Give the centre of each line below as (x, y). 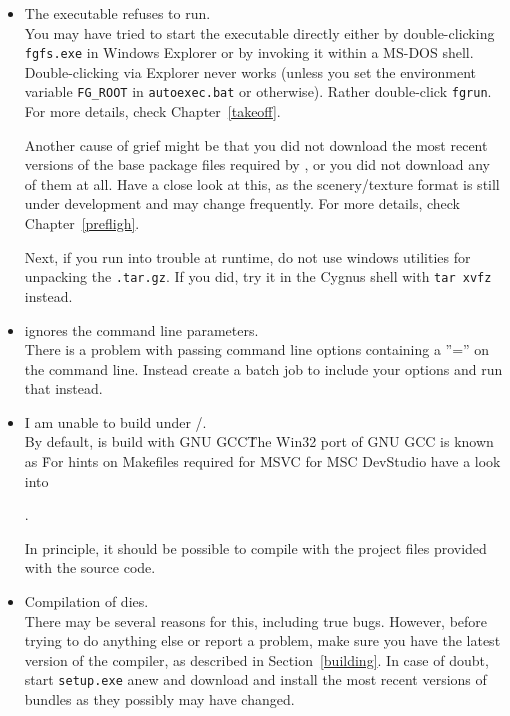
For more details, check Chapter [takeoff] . (152, 111)
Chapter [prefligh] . (82, 223)
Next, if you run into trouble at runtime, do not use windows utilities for (247, 256)
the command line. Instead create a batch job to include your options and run (263, 368)
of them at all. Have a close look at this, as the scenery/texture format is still (262, 183)
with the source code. (90, 567)
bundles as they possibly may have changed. (159, 699)
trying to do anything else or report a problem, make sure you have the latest (262, 640)
